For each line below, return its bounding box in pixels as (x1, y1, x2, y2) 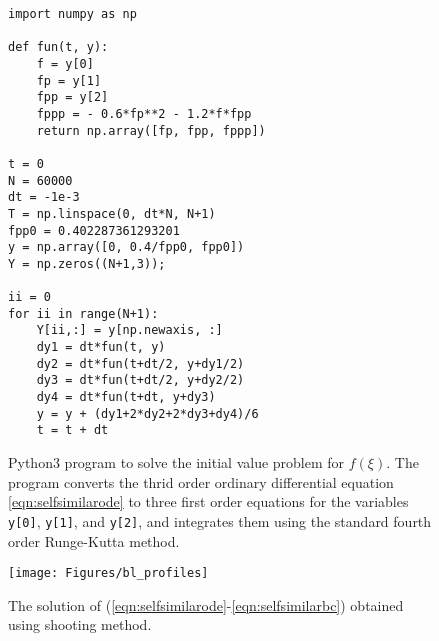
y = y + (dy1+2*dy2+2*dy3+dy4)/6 (36, 406, 259, 421)
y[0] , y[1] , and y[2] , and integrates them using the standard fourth (8, 510, 432, 531)
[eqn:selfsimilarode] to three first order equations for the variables (8, 491, 409, 512)
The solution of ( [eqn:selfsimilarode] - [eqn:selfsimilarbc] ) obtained (8, 594, 404, 615)
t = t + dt (36, 423, 109, 438)
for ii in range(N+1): (8, 306, 159, 321)
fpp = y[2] (36, 90, 109, 105)
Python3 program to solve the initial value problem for (8, 452, 345, 473)
